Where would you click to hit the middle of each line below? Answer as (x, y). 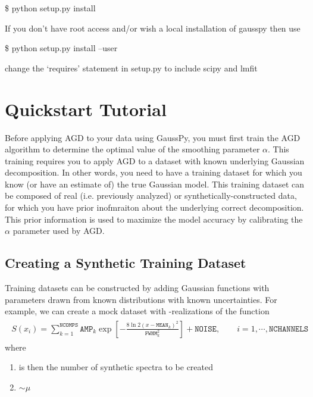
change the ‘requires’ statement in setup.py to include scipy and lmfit (131, 68)
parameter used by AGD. (59, 231)
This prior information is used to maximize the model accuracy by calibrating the (154, 219)
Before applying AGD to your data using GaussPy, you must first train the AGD (153, 137)
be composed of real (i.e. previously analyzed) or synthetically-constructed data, (151, 196)
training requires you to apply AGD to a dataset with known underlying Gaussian (155, 160)
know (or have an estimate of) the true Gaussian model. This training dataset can (155, 184)
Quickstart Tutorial (86, 109)
